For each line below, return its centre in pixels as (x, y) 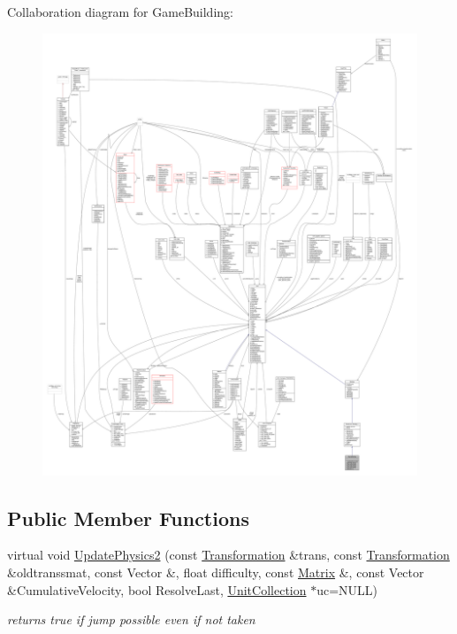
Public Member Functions (128, 518)
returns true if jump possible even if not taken (131, 619)
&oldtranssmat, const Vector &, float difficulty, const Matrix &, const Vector (216, 572)
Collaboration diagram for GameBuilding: (120, 12)
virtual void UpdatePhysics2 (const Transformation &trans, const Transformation (228, 555)
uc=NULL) (347, 589)
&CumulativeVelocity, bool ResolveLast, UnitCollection (157, 589)
